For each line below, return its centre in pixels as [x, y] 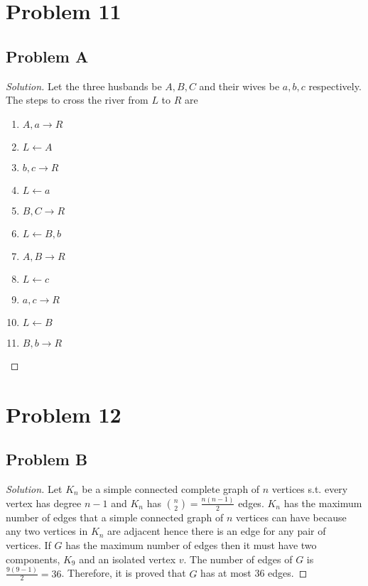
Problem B [47, 459]
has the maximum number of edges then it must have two [191, 545]
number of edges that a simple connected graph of [115, 517]
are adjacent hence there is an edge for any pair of [217, 531]
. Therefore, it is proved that [124, 573]
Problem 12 [64, 414]
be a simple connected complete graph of [171, 488]
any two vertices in [47, 531]
